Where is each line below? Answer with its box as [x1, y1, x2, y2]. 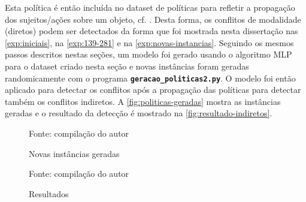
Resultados [29, 187, 69, 200]
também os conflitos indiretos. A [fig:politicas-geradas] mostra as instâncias [5, 95, 281, 107]
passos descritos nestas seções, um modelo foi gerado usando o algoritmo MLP [5, 48, 292, 61]
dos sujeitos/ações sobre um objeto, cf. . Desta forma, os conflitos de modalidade [5, 13, 301, 25]
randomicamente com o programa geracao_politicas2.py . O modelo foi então [5, 71, 296, 84]
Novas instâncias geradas [29, 147, 120, 159]
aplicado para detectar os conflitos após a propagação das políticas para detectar [5, 83, 301, 96]
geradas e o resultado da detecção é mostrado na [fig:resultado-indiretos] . [5, 107, 272, 119]
